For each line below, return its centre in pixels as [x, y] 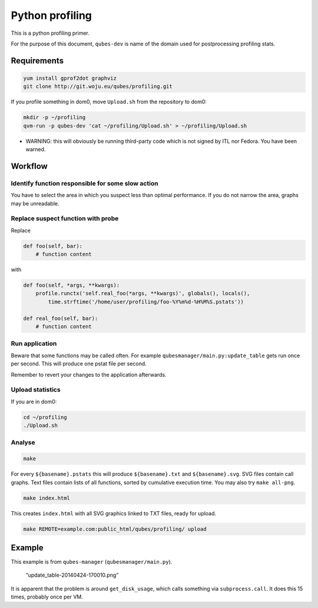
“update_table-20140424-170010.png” [72, 575]
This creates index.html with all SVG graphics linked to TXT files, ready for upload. [114, 513]
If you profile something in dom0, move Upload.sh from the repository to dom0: [109, 102]
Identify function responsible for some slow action [85, 183]
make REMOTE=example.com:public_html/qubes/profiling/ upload [115, 529]
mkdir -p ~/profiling [54, 117]
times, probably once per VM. [47, 597]
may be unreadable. [35, 203]
